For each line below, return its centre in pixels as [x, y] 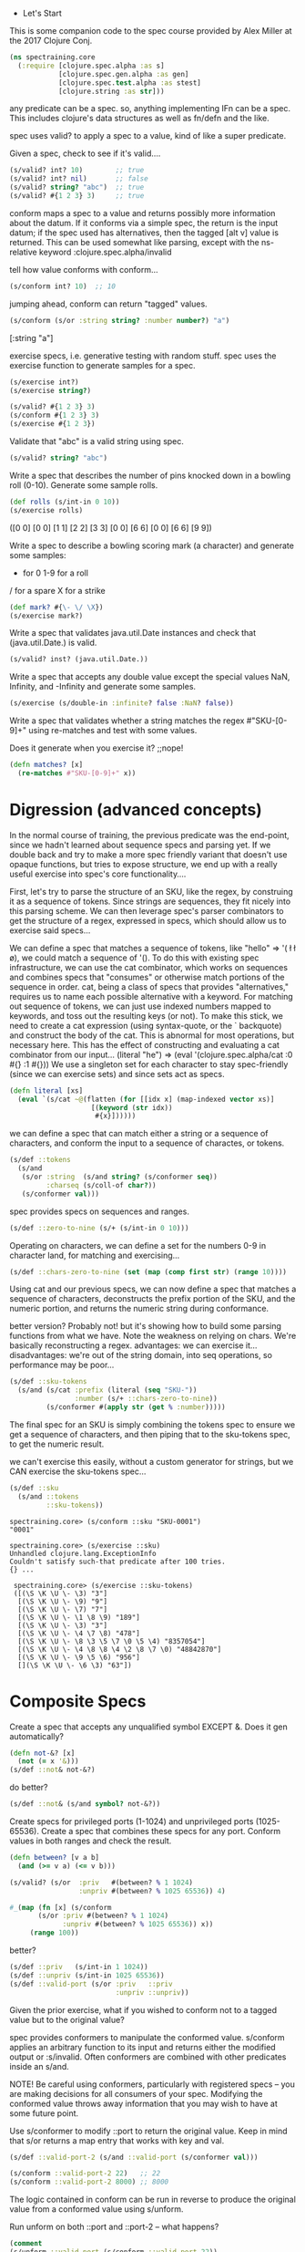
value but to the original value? [67, 2019]
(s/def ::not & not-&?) [52, 1770]
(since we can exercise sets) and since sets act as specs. [117, 1074]
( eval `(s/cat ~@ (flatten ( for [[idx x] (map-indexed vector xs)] [146, 1099]
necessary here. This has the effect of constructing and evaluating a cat [145, 1044]
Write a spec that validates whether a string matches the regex [127, 721]
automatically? [36, 1736]
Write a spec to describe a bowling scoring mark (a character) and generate [152, 545]
